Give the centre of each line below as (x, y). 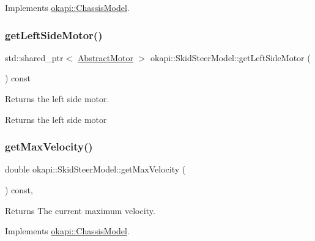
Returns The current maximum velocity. (80, 210)
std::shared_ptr (34, 57)
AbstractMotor (106, 57)
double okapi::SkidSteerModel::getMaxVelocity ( (95, 169)
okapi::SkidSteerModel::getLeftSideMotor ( (231, 57)
